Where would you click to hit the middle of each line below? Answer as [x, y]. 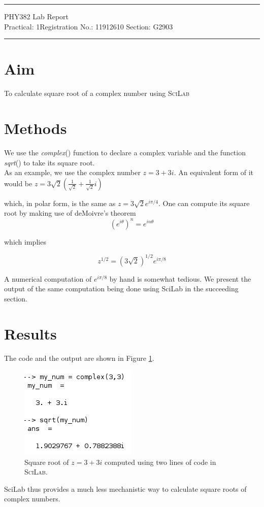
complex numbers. [32, 499]
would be [18, 183]
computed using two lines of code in [160, 462]
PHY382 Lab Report [37, 16]
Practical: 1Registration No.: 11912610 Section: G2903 [89, 26]
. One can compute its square [204, 203]
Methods [36, 128]
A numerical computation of [48, 278]
